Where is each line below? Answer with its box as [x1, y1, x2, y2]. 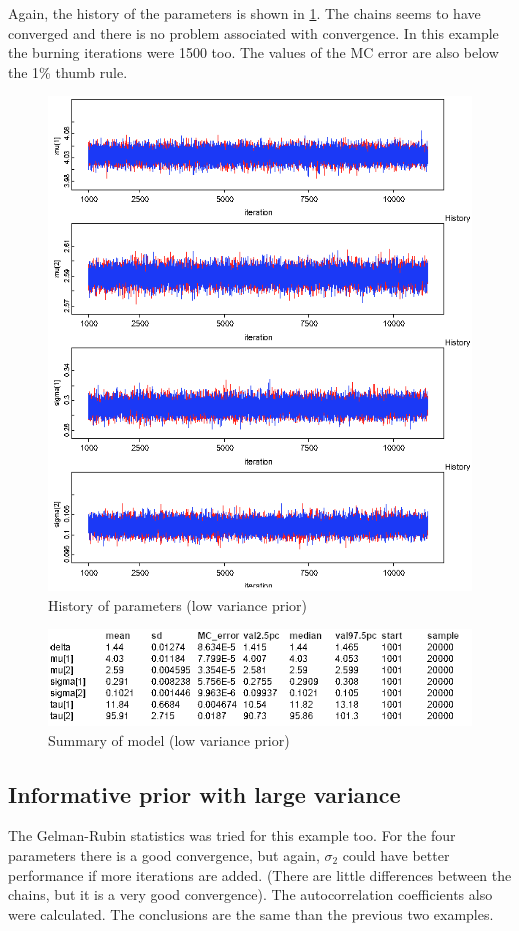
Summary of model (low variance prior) [48, 729, 290, 750]
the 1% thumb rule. [8, 61, 128, 82]
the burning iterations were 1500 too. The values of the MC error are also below [8, 42, 499, 63]
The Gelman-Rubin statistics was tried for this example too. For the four [8, 825, 456, 846]
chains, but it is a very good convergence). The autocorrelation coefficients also [8, 884, 493, 905]
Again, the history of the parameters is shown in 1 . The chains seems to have [8, 3, 481, 23]
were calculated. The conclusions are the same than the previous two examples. [8, 903, 494, 924]
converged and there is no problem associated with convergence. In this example [8, 22, 499, 43]
